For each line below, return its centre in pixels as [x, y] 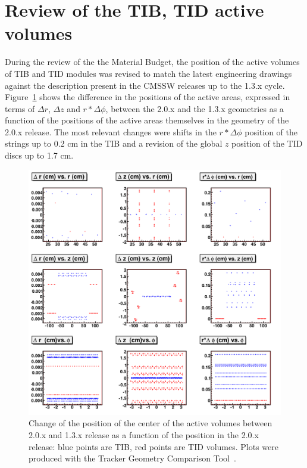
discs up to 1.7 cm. [39, 155]
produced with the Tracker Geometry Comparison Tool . [132, 458]
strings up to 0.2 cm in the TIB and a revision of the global [114, 143]
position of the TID [267, 143]
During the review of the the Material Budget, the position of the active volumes [152, 62]
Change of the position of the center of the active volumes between [151, 423]
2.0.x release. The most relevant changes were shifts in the [111, 131]
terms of [20, 108]
